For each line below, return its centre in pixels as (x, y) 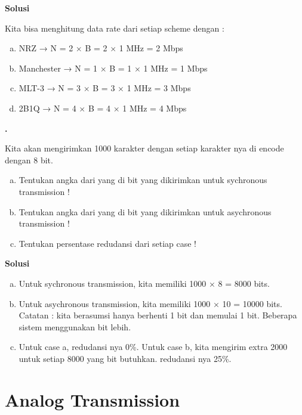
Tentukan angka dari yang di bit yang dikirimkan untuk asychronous (145, 211)
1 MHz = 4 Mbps (155, 108)
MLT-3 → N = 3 (50, 88)
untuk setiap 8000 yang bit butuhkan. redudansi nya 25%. (125, 358)
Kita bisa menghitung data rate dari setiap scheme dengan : (115, 28)
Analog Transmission (93, 399)
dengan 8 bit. (29, 160)
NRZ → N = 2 (46, 48)
